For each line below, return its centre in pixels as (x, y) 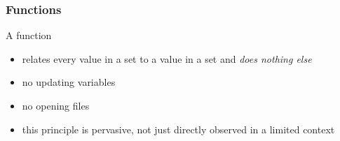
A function (29, 35)
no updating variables (69, 82)
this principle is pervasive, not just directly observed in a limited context (178, 129)
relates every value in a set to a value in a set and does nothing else (167, 58)
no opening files (56, 105)
